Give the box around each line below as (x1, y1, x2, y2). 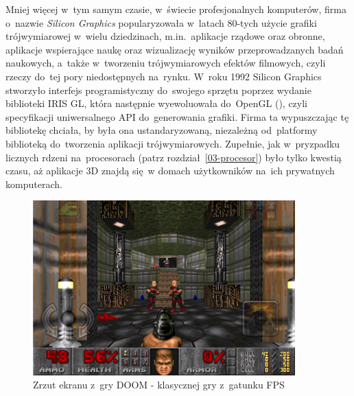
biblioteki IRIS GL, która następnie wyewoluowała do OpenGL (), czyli (5, 96, 308, 110)
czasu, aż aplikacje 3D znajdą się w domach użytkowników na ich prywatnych (5, 163, 335, 178)
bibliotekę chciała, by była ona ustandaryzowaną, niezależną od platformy (5, 123, 318, 137)
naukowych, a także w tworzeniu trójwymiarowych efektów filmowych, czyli (5, 56, 326, 70)
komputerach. (5, 176, 62, 191)
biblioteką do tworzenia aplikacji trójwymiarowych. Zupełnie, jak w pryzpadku (5, 136, 340, 150)
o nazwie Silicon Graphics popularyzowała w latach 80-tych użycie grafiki (5, 15, 317, 30)
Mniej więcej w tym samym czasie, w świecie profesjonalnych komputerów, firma (5, 2, 346, 16)
